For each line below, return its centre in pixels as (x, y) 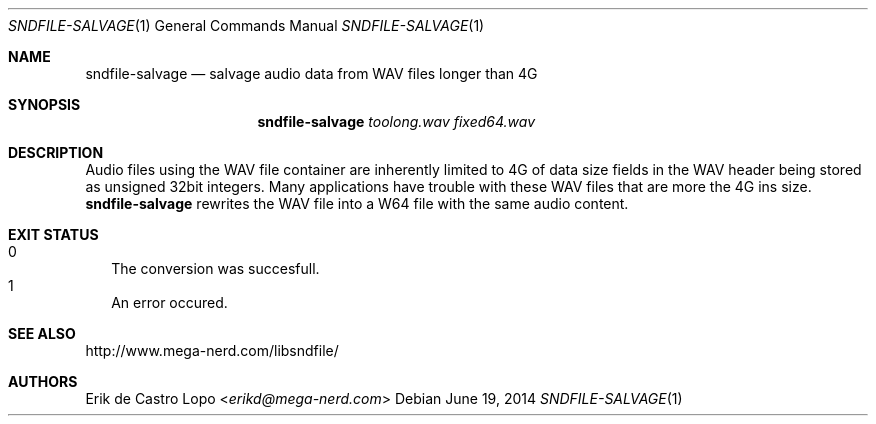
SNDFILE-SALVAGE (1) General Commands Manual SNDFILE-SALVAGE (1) (246, 25)
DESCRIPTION (56, 152)
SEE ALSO (42, 333)
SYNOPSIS (44, 104)
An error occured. (169, 302)
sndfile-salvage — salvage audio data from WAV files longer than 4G (311, 73)
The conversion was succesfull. (215, 268)
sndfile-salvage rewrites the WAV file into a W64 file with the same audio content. (357, 203)
